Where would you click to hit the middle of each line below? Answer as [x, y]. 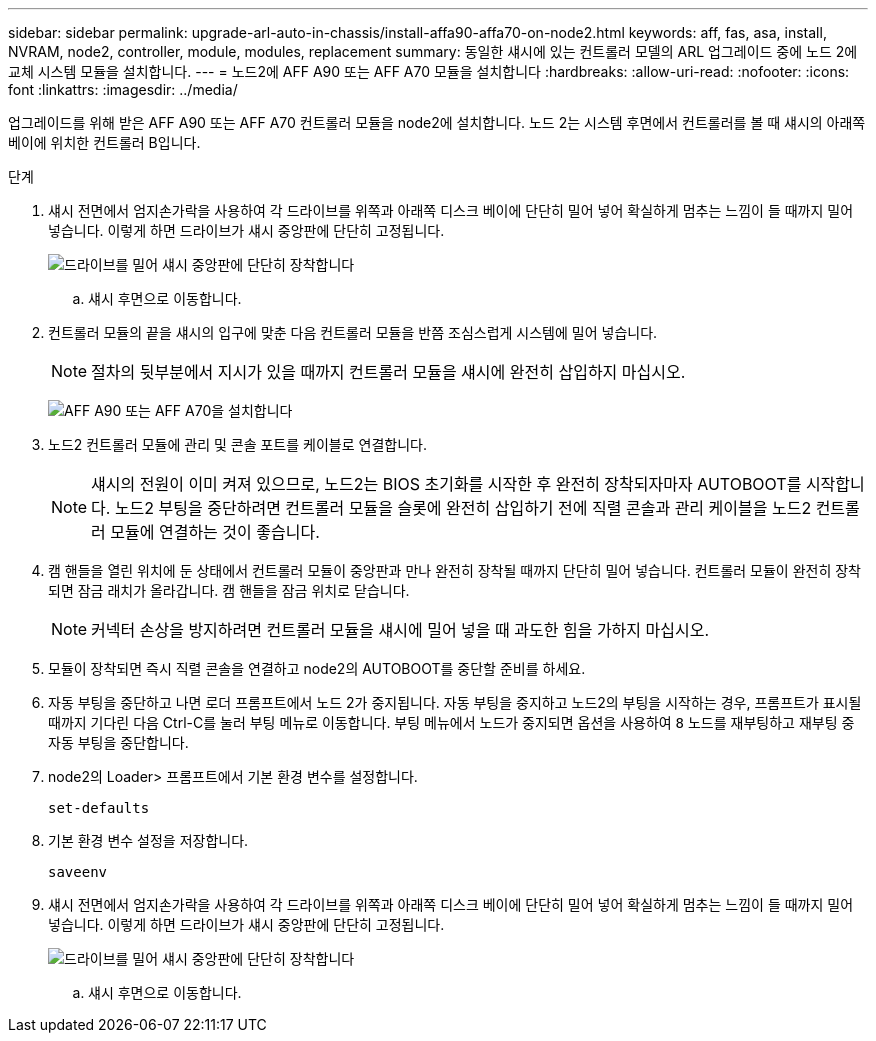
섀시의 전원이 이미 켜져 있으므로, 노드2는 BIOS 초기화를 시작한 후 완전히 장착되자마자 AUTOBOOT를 [446, 484]
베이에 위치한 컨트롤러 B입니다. [104, 142]
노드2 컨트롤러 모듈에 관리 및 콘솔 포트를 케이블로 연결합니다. [237, 444]
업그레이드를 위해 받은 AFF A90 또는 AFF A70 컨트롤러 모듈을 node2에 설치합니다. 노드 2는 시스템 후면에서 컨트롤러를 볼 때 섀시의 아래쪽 [437, 122]
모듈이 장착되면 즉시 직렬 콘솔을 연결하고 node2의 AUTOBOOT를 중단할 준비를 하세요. [317, 668]
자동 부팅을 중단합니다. [118, 742]
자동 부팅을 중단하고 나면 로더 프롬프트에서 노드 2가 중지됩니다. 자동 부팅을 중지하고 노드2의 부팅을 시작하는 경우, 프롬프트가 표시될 [455, 702]
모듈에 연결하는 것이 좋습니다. [215, 532]
